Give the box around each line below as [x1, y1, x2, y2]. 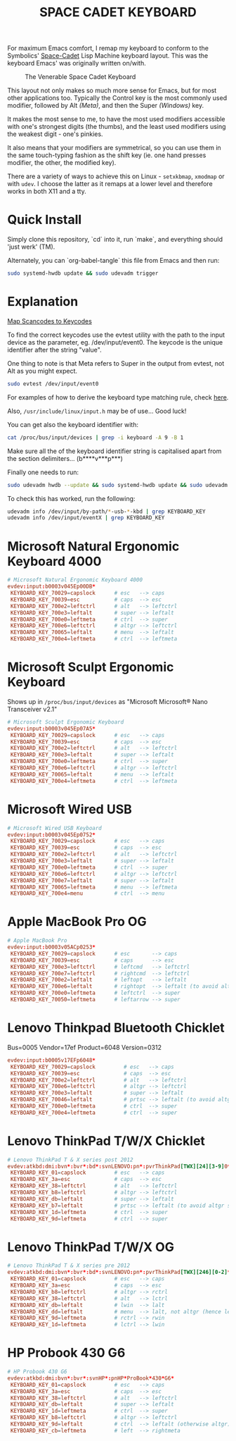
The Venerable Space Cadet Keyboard [25, 73, 136, 81]
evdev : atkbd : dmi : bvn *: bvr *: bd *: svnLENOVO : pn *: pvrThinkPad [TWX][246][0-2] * [7, 1269, 231, 1276]
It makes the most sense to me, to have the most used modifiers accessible [7, 115, 226, 123]
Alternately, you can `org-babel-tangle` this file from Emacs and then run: [7, 256, 220, 265]
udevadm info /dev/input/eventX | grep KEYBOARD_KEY [7, 514, 165, 521]
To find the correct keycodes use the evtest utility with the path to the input [7, 330, 225, 339]
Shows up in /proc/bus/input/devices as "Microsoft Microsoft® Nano [7, 697, 209, 705]
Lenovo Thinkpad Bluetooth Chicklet [7, 1020, 225, 1036]
